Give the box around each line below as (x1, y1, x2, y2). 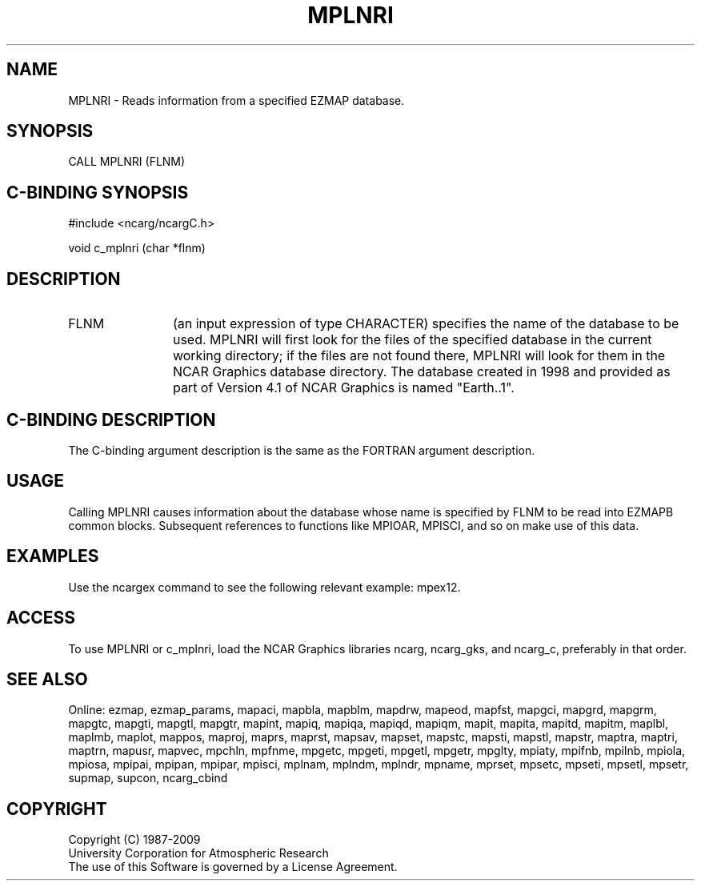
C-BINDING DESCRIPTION (6, 409, 216, 430)
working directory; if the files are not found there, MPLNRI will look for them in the (172, 347, 666, 364)
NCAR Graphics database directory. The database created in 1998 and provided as (172, 363, 671, 380)
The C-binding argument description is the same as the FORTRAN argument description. (68, 443, 535, 457)
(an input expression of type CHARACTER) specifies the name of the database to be (172, 315, 679, 332)
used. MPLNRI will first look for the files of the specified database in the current (172, 331, 652, 348)
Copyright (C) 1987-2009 (68, 833, 201, 847)
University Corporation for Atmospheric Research (68, 846, 329, 861)
